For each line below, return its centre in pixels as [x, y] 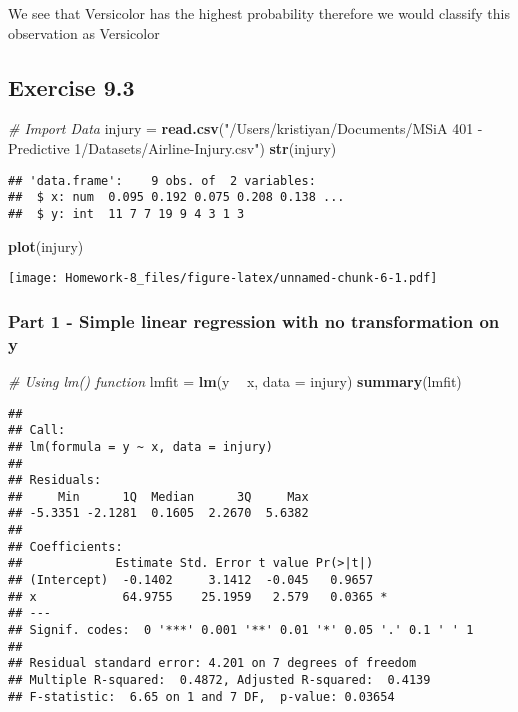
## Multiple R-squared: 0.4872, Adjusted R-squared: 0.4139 [219, 680]
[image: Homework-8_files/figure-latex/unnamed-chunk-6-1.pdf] [223, 278]
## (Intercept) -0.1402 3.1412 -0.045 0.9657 [191, 580]
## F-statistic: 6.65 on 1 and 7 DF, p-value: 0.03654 [201, 696]
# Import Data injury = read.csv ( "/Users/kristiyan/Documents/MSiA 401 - [245, 128]
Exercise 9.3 [71, 86]
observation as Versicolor [84, 32]
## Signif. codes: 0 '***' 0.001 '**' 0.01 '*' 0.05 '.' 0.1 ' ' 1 [241, 630]
